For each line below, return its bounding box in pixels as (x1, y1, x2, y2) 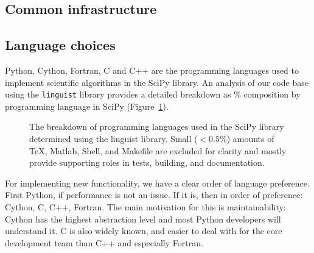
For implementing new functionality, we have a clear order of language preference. (5, 176, 310, 189)
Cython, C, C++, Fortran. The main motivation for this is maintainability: (5, 200, 286, 213)
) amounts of (226, 132, 274, 145)
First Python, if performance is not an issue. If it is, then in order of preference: (5, 188, 303, 201)
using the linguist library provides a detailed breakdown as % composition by (5, 88, 301, 101)
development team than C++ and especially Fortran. (5, 236, 203, 249)
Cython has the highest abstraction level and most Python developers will (5, 212, 281, 225)
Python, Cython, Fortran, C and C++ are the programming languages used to (5, 63, 299, 76)
